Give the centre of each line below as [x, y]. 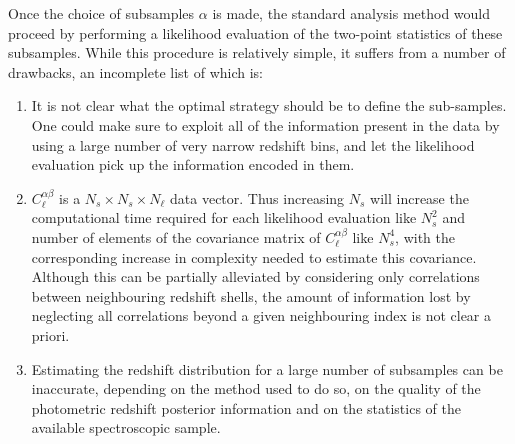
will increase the [419, 197]
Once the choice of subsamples [101, 13]
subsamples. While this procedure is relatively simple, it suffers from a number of [257, 52]
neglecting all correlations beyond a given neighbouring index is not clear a [261, 315]
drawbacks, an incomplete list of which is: [135, 71]
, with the [425, 236]
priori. [50, 334]
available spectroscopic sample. [126, 427]
